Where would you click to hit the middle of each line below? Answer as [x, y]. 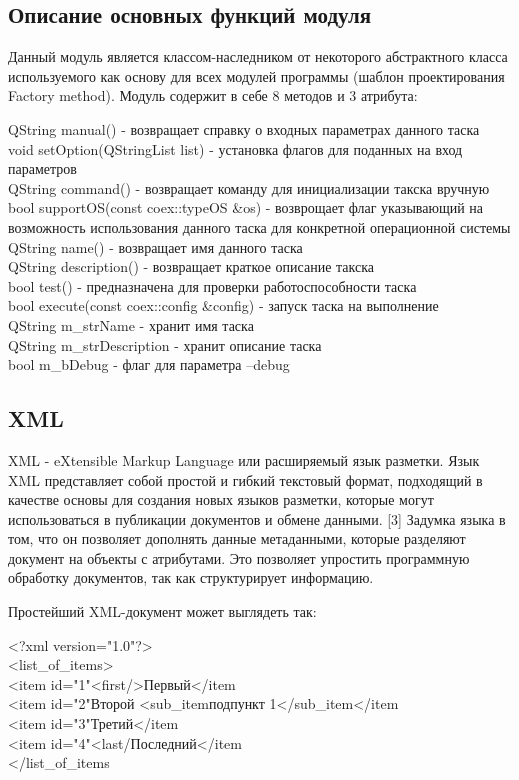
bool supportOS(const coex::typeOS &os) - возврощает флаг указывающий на [246, 207]
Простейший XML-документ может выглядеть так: [162, 611]
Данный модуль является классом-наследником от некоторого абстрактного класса [258, 56]
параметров [42, 168]
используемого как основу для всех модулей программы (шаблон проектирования [256, 75]
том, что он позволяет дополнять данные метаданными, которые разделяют [237, 538]
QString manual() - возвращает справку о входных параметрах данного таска [244, 128]
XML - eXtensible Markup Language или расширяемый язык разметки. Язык [244, 459]
